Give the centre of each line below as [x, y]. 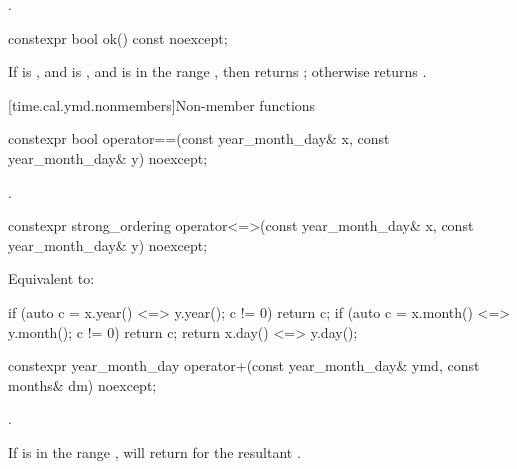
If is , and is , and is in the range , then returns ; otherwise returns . [217, 71]
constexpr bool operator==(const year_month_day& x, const [199, 138]
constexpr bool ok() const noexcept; [118, 37]
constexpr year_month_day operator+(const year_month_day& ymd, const [244, 365]
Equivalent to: [51, 278]
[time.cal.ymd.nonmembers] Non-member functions [162, 104]
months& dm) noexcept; [82, 384]
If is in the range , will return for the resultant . [154, 451]
